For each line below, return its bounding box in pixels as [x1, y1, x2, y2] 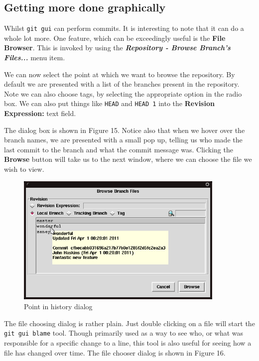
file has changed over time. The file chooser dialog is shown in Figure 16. [4, 347, 226, 358]
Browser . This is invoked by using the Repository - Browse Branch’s [4, 42, 231, 53]
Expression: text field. [4, 108, 76, 119]
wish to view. [4, 164, 44, 174]
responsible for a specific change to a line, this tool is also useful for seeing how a [4, 337, 252, 348]
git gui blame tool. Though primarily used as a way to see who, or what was [4, 328, 244, 338]
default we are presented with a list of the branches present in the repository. [4, 79, 240, 89]
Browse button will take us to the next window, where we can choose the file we [4, 154, 252, 164]
